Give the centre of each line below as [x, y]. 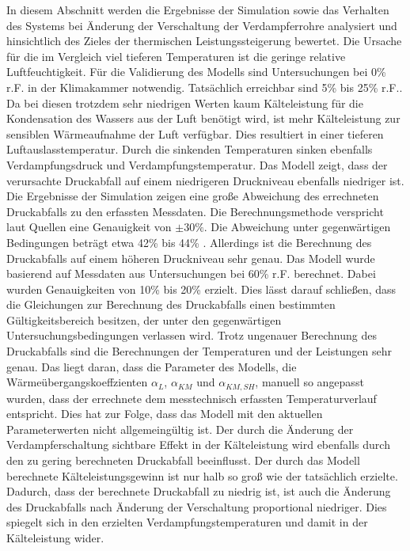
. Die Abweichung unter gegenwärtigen [297, 227]
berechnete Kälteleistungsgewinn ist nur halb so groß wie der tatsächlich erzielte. [202, 475]
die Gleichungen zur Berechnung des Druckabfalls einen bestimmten [171, 304]
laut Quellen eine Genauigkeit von [89, 227]
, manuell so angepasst [309, 382]
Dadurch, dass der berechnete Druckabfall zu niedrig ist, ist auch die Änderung [199, 491]
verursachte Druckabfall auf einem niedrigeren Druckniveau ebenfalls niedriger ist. [205, 180]
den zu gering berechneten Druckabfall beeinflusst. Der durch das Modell [183, 460]
